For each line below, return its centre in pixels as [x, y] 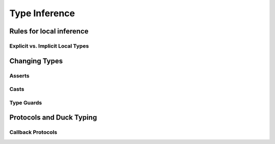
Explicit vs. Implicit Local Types [49, 46]
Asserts [20, 76]
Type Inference [42, 13]
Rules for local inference [49, 31]
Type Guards [26, 102]
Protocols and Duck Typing [53, 117]
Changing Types [36, 61]
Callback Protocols [33, 132]
